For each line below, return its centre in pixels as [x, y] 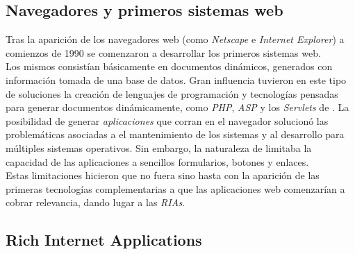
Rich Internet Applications [104, 240]
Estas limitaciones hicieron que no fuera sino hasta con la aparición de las [163, 175]
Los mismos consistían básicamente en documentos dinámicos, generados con [169, 66]
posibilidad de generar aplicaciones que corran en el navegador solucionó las [167, 120]
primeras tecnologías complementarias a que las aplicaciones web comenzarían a [175, 188]
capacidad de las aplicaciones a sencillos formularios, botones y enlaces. [157, 161]
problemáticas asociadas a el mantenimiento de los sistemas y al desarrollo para [175, 134]
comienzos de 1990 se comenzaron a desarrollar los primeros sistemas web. [163, 52]
